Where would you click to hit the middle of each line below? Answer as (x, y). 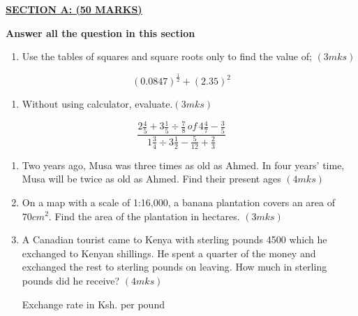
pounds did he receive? (71, 280)
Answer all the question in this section (100, 33)
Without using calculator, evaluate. (97, 104)
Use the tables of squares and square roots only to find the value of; (167, 56)
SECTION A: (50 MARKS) (74, 9)
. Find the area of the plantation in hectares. (144, 216)
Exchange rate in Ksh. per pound (93, 304)
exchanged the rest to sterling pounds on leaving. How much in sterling (174, 267)
